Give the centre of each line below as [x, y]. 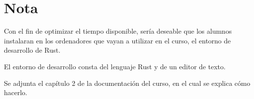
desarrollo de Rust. [32, 50]
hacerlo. [16, 92]
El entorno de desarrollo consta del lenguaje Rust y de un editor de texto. [115, 66]
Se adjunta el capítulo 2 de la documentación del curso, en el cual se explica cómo [127, 83]
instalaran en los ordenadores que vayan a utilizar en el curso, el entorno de [117, 40]
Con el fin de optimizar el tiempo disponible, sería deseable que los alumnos [118, 31]
